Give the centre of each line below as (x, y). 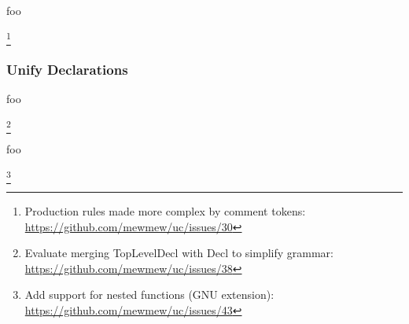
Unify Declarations (67, 69)
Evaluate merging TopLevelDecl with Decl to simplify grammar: (179, 253)
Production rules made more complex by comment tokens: (165, 210)
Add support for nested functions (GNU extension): (149, 295)
